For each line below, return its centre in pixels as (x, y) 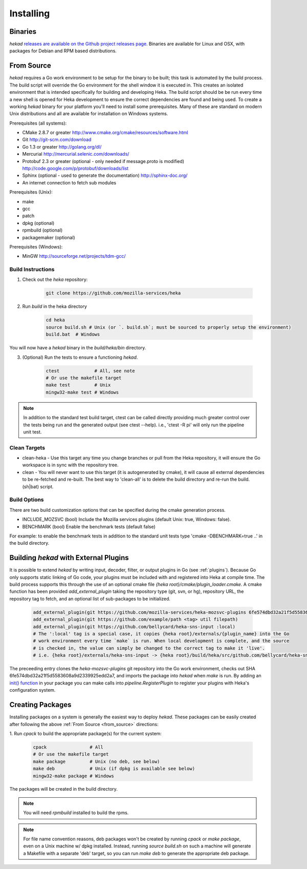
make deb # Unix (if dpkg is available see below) (114, 769)
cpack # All (68, 747)
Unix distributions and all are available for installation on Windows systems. (89, 114)
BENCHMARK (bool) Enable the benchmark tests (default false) (89, 526)
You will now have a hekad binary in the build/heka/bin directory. (78, 348)
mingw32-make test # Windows (82, 392)
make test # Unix (78, 385)
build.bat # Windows (73, 335)
